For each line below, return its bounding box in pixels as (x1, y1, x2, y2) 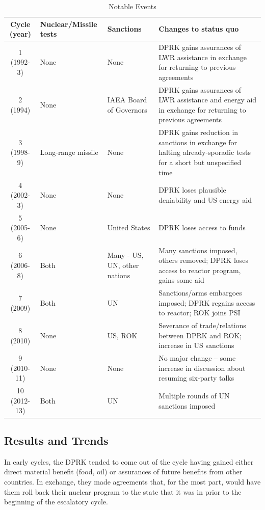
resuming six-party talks (158, 372, 234, 383)
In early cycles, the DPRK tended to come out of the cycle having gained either (4, 456, 254, 467)
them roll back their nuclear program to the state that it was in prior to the (4, 486, 242, 497)
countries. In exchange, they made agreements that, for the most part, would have (4, 476, 261, 487)
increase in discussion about (158, 362, 246, 373)
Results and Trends (4, 432, 109, 448)
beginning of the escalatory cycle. (4, 496, 108, 507)
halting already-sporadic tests (158, 147, 251, 157)
